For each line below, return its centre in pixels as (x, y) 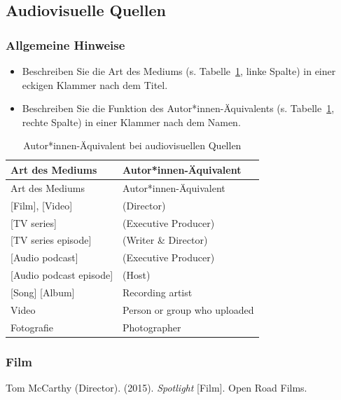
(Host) (137, 275)
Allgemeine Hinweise (65, 44)
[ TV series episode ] (51, 240)
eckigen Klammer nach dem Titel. (95, 84)
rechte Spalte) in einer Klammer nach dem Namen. (131, 122)
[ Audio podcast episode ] (62, 275)
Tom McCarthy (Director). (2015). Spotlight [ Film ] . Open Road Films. (156, 387)
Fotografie (32, 327)
